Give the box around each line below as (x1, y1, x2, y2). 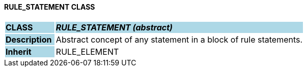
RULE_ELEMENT (55, 46, 119, 57)
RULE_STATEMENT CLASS (4, 3, 95, 11)
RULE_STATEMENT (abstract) (55, 22, 173, 32)
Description (6, 34, 52, 45)
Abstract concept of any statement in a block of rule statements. (55, 34, 303, 45)
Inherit (6, 46, 32, 57)
